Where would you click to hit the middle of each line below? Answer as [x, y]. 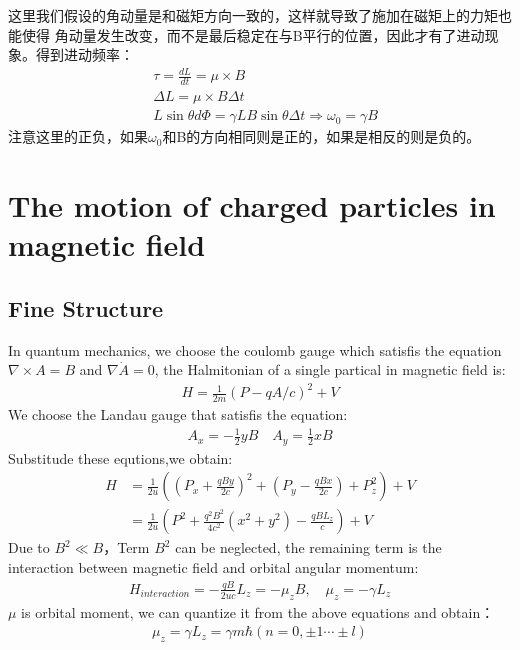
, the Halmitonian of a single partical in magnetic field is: [330, 369]
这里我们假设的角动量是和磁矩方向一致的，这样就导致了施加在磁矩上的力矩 [253, 15]
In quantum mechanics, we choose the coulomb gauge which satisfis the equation [255, 349]
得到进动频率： [84, 54]
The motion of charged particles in [252, 205]
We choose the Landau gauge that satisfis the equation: [178, 414]
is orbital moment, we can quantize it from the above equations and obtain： [258, 611]
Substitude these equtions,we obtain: [120, 457]
